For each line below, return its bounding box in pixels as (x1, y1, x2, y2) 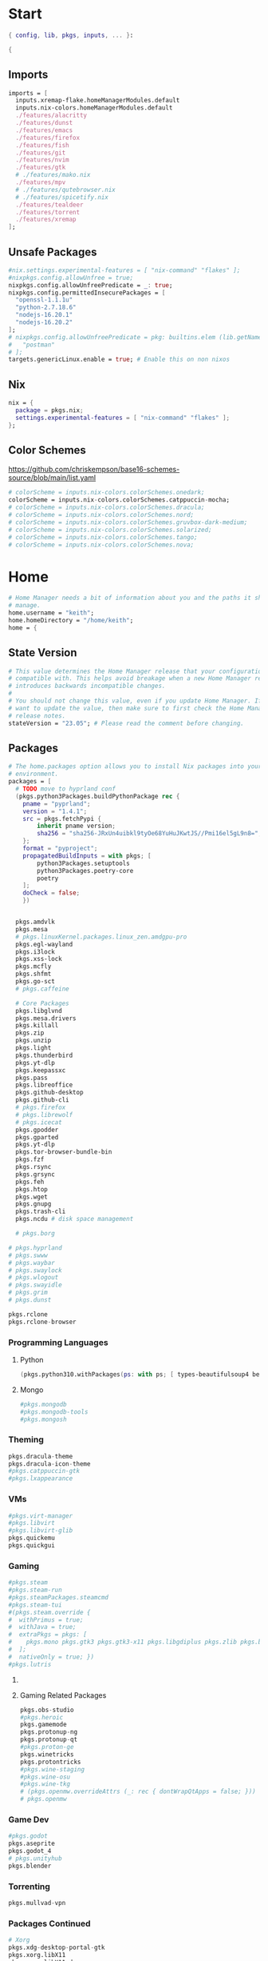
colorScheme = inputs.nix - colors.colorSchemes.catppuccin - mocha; (8, 496, 230, 504)
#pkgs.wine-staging (19, 1765, 85, 1773)
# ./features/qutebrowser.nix (15, 186, 116, 194)
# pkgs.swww (8, 1251, 48, 1259)
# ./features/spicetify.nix (15, 193, 109, 201)
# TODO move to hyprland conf (15, 785, 116, 793)
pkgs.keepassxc (15, 1066, 66, 1075)
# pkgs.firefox (15, 1103, 66, 1111)
